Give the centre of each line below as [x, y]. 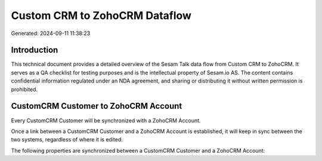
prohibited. [24, 89]
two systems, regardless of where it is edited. [67, 140]
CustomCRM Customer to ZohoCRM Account [97, 106]
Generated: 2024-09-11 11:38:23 [51, 33]
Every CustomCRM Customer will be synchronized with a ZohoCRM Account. [106, 120]
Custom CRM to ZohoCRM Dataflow [101, 15]
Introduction [35, 50]
